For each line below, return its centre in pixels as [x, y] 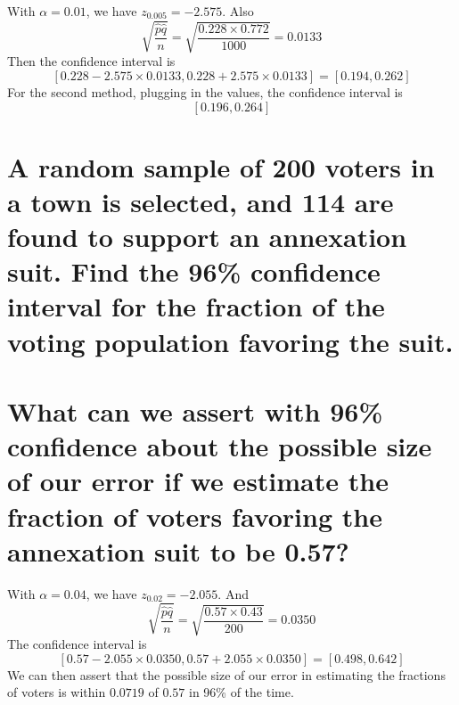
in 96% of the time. [242, 692]
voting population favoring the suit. [230, 341]
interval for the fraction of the [196, 306]
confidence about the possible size [220, 446]
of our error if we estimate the [198, 481]
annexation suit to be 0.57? [178, 550]
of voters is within [57, 692]
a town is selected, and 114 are [201, 201]
